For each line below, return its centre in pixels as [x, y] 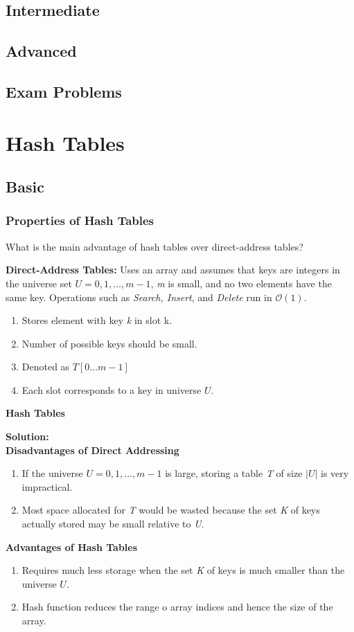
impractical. [47, 486]
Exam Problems [64, 91]
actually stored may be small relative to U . [113, 524]
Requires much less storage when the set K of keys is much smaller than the [183, 570]
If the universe [52, 473]
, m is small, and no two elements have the [241, 283]
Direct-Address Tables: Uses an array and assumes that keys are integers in [173, 270]
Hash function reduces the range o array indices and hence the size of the [177, 607]
